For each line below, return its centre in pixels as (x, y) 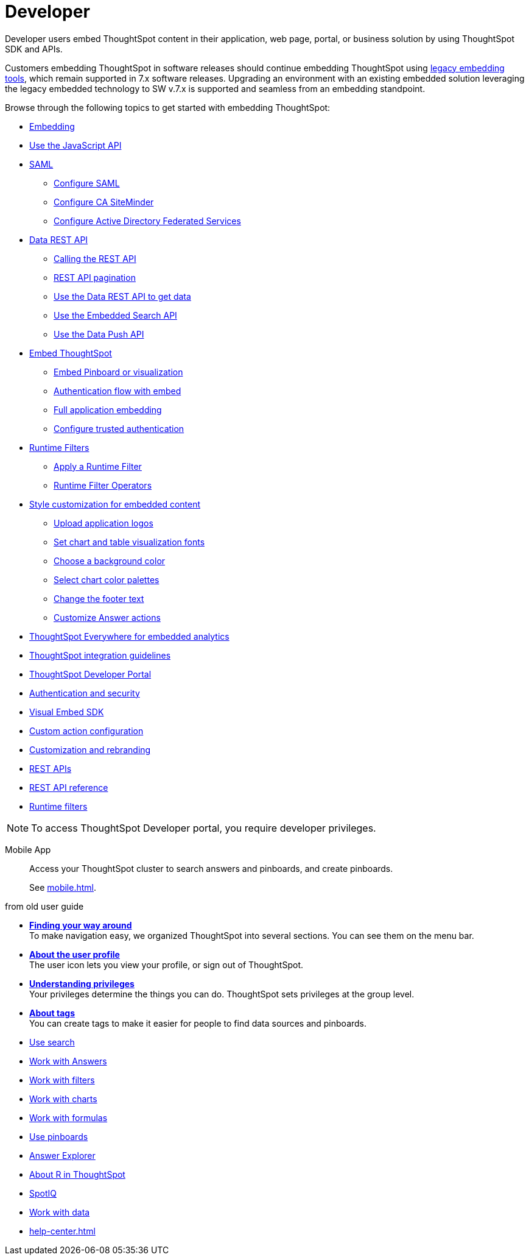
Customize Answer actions (107, 617)
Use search (52, 1042)
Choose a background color (110, 561)
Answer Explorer (62, 1155)
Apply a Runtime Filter (98, 466)
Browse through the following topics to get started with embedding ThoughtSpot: (168, 107)
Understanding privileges (82, 983)
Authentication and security (85, 693)
